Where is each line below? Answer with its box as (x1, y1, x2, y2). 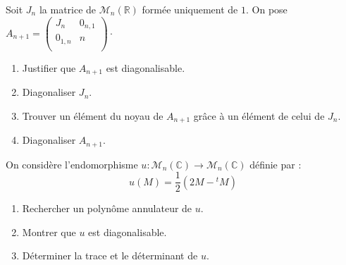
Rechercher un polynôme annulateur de (22, 201, 192, 216)
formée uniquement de (142, 2, 238, 16)
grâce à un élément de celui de (193, 108, 325, 123)
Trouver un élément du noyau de (22, 108, 163, 123)
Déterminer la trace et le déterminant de (22, 248, 198, 263)
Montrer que (22, 224, 76, 239)
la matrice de (39, 2, 97, 16)
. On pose (246, 2, 288, 16)
